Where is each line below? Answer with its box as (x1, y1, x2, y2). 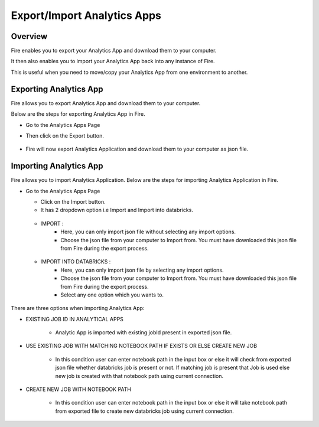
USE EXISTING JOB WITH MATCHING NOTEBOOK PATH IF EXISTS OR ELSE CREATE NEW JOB (25, 343, 257, 350)
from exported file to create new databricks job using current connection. (55, 408, 235, 415)
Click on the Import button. (40, 198, 106, 205)
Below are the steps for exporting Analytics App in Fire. (11, 110, 146, 118)
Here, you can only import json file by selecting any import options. (60, 266, 224, 273)
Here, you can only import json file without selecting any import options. (60, 228, 236, 236)
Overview (11, 31, 48, 41)
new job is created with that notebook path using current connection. (55, 372, 224, 379)
